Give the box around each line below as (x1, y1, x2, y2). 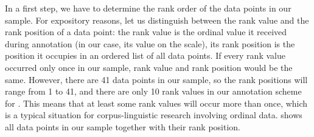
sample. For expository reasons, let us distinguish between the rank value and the (5, 13, 309, 26)
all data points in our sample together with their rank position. (5, 120, 240, 133)
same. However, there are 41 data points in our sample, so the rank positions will (5, 73, 308, 85)
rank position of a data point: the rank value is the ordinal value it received (5, 25, 287, 38)
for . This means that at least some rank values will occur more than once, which (5, 96, 308, 109)
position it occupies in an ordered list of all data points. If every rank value (5, 49, 285, 62)
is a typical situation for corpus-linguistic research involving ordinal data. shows (5, 109, 302, 121)
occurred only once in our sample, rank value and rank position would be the (5, 61, 293, 73)
